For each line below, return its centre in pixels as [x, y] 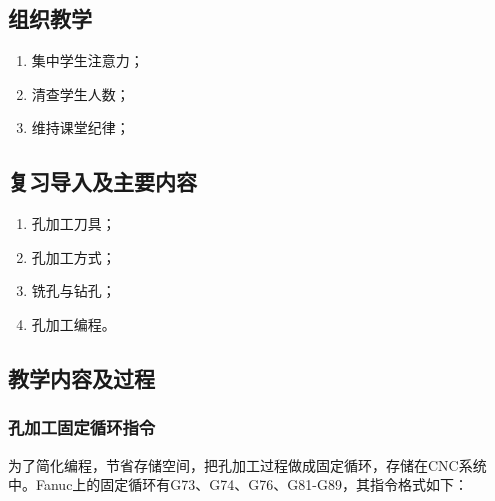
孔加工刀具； [73, 223]
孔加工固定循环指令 [82, 427]
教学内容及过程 [81, 377]
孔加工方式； [73, 256]
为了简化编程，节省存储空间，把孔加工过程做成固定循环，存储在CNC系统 [247, 464]
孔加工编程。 [73, 323]
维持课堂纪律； [80, 127]
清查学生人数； [80, 93]
